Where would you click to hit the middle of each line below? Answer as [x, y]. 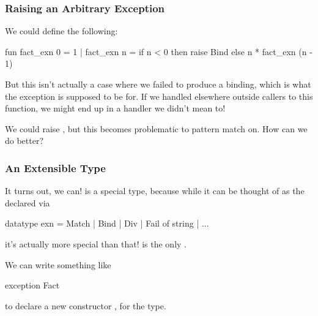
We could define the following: [61, 31]
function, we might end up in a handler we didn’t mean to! [115, 108]
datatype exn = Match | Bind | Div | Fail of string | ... [107, 223]
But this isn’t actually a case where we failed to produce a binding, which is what [158, 84]
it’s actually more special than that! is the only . [96, 243]
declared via [28, 202]
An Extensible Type [55, 167]
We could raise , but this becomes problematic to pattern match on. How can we [156, 128]
